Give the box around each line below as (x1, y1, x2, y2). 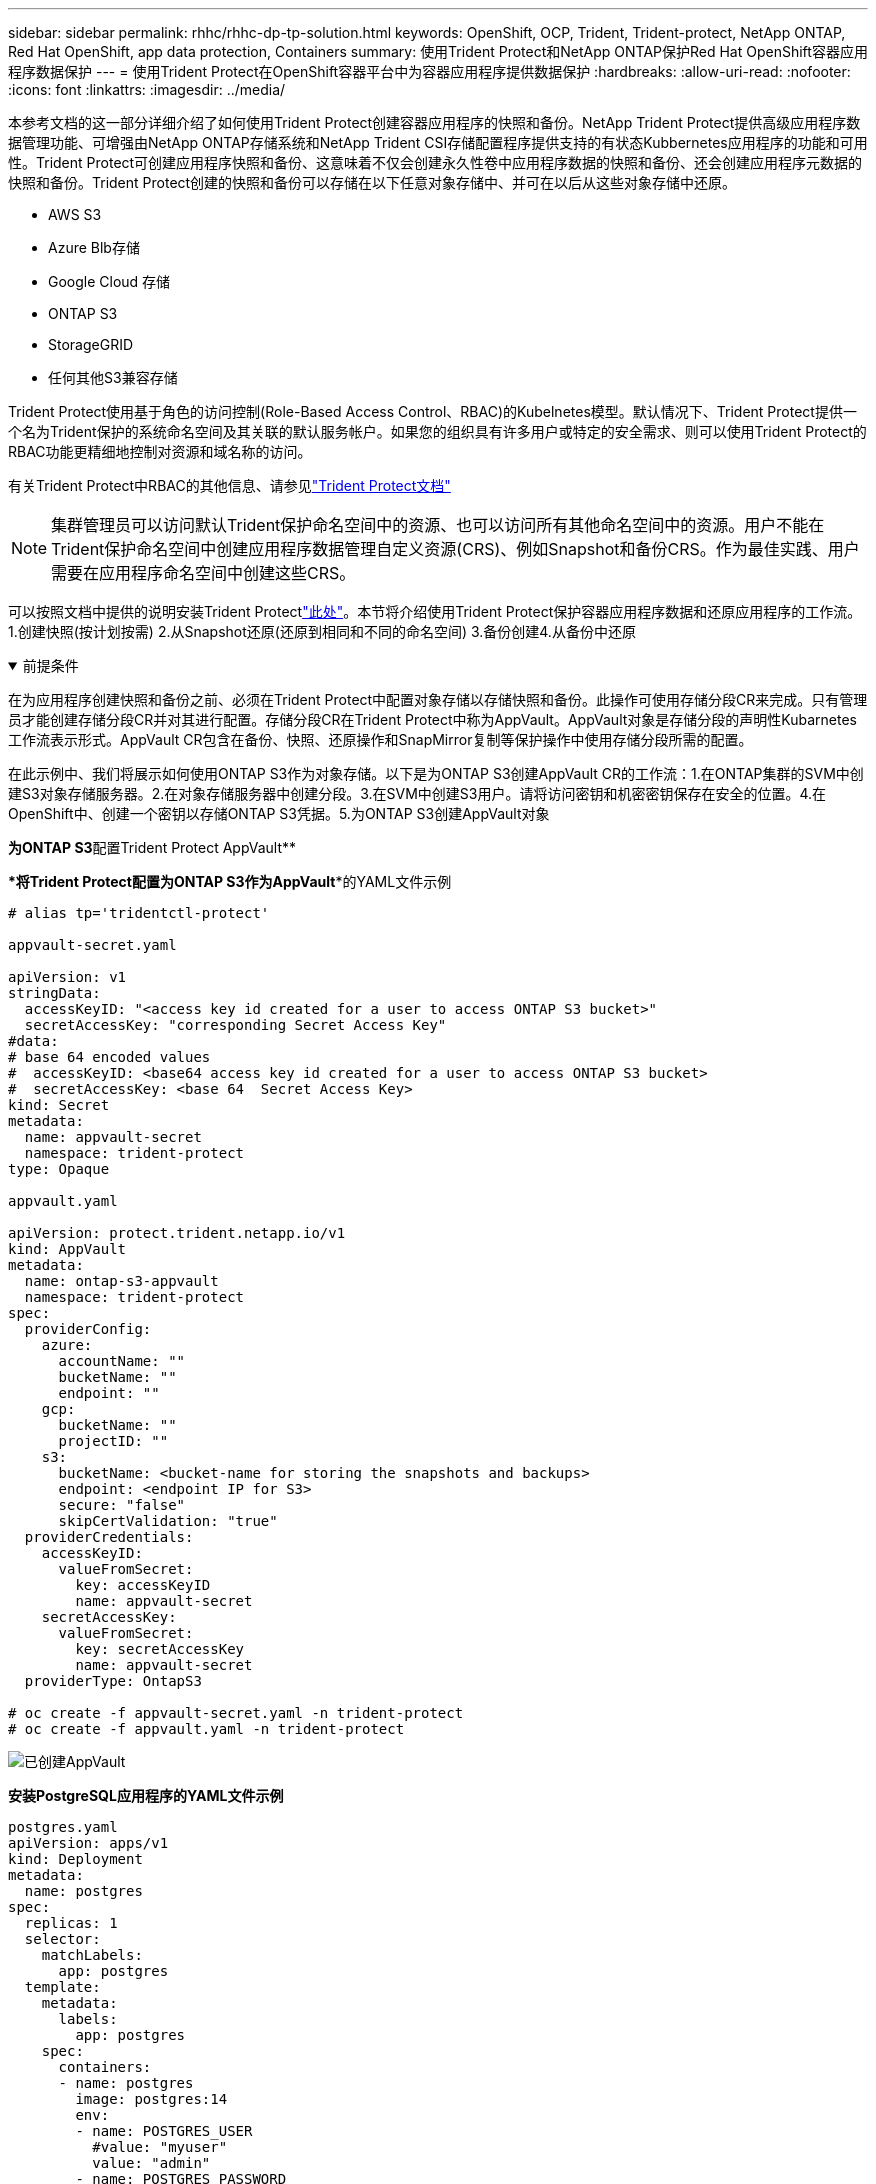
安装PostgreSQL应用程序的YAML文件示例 (8, 1787, 284, 1804)
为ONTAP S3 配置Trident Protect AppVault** (8, 839, 297, 856)
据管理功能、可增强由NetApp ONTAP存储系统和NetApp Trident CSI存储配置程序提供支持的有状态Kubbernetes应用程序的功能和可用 (8, 134, 868, 151)
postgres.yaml (8, 1819, 118, 1835)
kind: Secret (8, 1097, 110, 1113)
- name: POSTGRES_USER (75, 2123, 253, 2139)
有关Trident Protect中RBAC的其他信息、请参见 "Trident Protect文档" (8, 477, 451, 494)
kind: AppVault (8, 1241, 127, 1257)
